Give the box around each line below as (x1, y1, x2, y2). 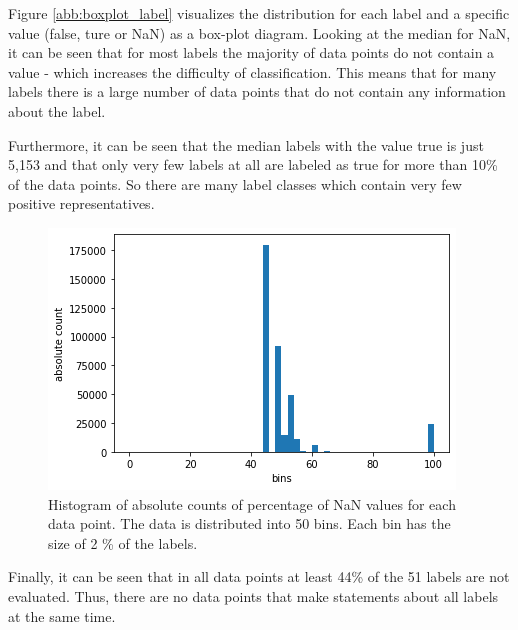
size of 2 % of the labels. (48, 532, 198, 553)
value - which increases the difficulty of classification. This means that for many (8, 61, 497, 82)
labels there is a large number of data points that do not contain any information (8, 81, 506, 102)
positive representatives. (8, 193, 155, 214)
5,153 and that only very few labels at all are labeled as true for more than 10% (8, 154, 498, 175)
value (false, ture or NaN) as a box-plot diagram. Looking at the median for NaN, (8, 22, 511, 43)
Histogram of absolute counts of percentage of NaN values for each (48, 493, 456, 514)
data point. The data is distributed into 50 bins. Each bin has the (48, 513, 451, 534)
